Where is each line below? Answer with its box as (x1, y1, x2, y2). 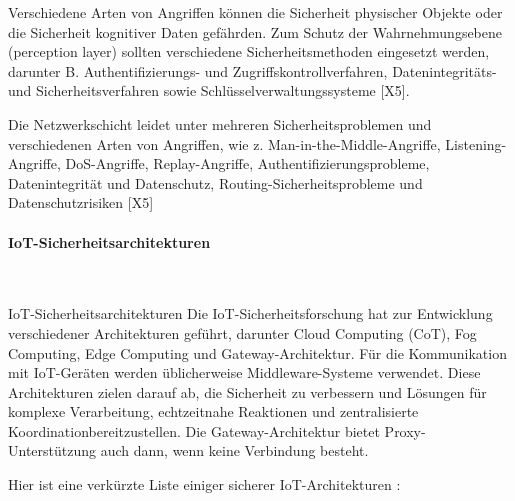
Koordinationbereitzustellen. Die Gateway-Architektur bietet (8, 420, 380, 441)
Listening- (445, 133, 507, 154)
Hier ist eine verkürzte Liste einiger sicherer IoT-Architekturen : (8, 474, 401, 495)
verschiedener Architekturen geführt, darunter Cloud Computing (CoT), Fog (8, 322, 477, 343)
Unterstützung (8, 440, 97, 461)
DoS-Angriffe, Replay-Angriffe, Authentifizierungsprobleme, (65, 153, 430, 174)
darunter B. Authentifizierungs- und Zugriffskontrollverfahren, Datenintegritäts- (8, 60, 497, 81)
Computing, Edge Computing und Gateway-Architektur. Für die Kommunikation (8, 342, 507, 363)
